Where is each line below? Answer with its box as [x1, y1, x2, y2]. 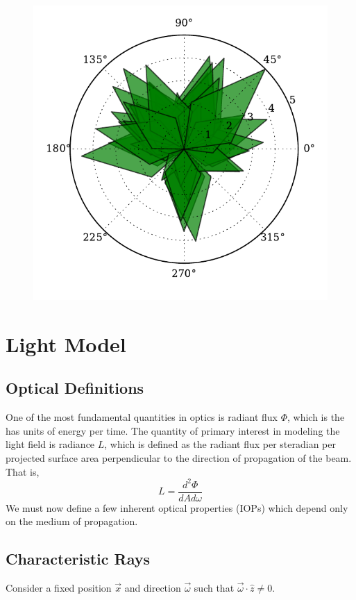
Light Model [6, 329, 126, 358]
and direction [124, 581, 181, 595]
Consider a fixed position [6, 581, 112, 595]
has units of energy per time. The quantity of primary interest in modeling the [6, 423, 340, 437]
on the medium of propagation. [6, 514, 138, 528]
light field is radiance [6, 437, 95, 451]
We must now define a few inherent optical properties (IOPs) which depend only [6, 500, 348, 515]
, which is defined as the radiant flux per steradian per [104, 437, 336, 451]
